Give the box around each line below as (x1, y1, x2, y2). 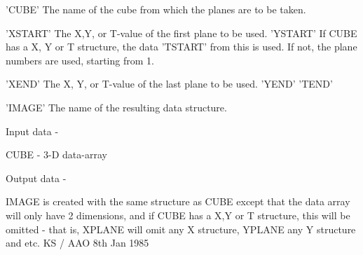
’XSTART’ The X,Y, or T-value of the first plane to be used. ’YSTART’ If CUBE (6, 25, 357, 40)
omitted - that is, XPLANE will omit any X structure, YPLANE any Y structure (6, 221, 356, 236)
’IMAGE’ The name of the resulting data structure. (6, 99, 227, 114)
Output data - (6, 170, 67, 185)
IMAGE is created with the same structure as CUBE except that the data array (6, 194, 350, 209)
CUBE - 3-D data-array (6, 147, 107, 162)
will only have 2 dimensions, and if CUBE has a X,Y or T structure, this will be (6, 207, 350, 222)
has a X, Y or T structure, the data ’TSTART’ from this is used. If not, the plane (6, 39, 357, 54)
